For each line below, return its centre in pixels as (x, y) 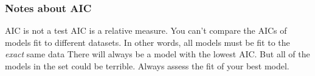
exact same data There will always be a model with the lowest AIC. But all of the (157, 54)
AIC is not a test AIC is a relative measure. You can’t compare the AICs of (146, 30)
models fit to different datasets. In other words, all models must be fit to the (147, 42)
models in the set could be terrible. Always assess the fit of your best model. (147, 66)
